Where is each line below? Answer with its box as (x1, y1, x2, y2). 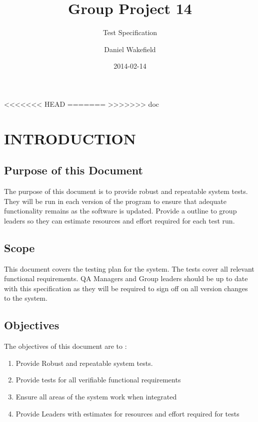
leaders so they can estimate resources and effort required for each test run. (4, 215, 235, 226)
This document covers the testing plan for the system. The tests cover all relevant (4, 263, 254, 274)
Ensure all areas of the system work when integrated (15, 391, 177, 402)
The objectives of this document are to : (4, 341, 127, 351)
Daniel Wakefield (104, 44, 156, 54)
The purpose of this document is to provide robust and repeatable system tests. (4, 186, 248, 196)
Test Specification (102, 27, 157, 38)
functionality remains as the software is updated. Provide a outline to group (4, 205, 237, 216)
